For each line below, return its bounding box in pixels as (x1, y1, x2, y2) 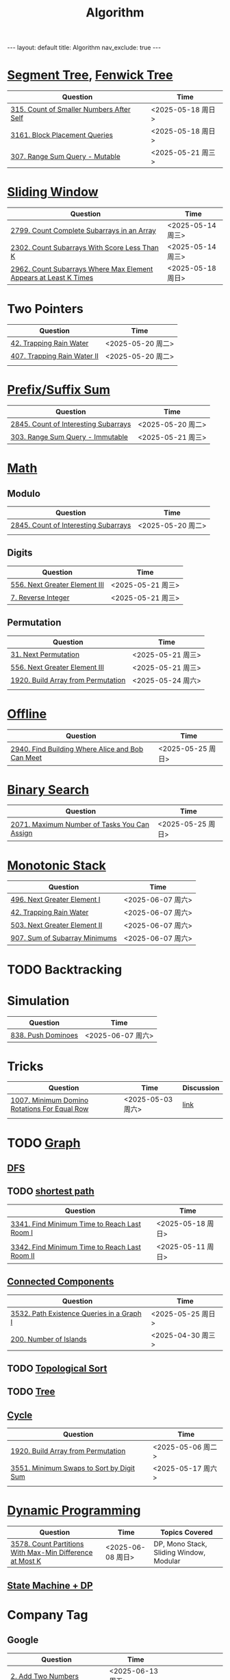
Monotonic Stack (7, 858, 106, 873)
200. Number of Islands (10, 1334, 87, 1344)
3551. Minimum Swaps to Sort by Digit (10, 1463, 136, 1473)
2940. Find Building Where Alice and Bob (10, 744, 144, 754)
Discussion (182, 1083, 220, 1093)
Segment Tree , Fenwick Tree (7, 67, 173, 83)
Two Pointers (7, 301, 84, 317)
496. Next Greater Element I (10, 895, 101, 904)
